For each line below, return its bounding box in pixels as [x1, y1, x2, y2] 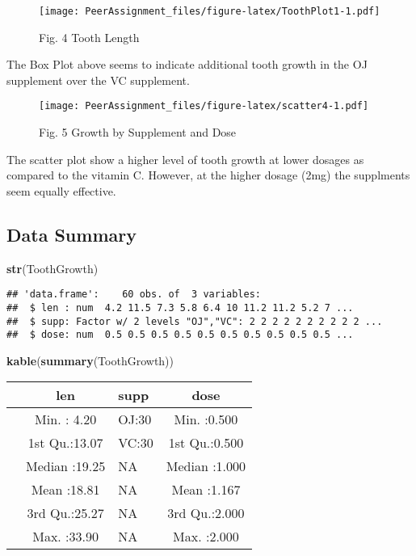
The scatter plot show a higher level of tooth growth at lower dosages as [6, 150, 364, 167]
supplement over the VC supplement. [6, 71, 190, 88]
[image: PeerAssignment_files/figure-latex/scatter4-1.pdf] [39, 100, 369, 112]
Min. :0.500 [174, 410, 238, 429]
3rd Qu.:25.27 [27, 503, 104, 523]
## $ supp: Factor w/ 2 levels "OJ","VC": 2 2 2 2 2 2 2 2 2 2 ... [6, 315, 383, 327]
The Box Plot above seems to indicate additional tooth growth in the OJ [6, 56, 368, 73]
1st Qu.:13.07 [27, 433, 103, 453]
